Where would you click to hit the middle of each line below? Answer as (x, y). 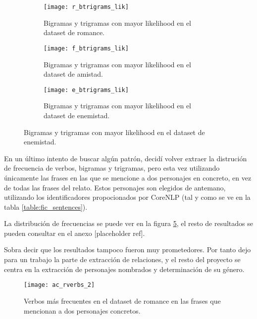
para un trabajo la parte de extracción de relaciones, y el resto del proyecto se (122, 259)
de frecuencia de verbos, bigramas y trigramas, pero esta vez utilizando (112, 168)
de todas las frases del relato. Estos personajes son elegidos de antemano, (115, 187)
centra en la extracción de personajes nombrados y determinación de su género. (124, 269)
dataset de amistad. (73, 74)
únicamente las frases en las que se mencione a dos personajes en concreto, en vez (128, 177)
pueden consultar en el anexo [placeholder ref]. (75, 233)
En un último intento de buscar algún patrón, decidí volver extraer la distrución (126, 158)
